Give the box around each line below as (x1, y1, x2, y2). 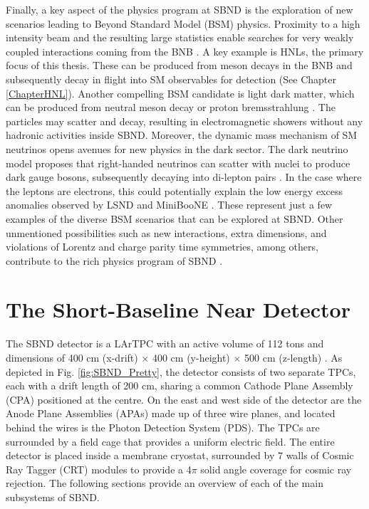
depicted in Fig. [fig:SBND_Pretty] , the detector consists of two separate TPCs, (6, 364, 356, 379)
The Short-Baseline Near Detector (6, 295, 350, 324)
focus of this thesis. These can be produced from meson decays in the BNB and (6, 58, 353, 73)
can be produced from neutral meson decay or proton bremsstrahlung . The (6, 100, 336, 115)
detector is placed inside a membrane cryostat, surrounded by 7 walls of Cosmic (6, 448, 354, 463)
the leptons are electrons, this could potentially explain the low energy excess (6, 183, 343, 198)
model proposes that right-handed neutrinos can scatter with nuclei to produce (6, 155, 350, 170)
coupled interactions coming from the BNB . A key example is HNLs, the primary (6, 43, 364, 58)
